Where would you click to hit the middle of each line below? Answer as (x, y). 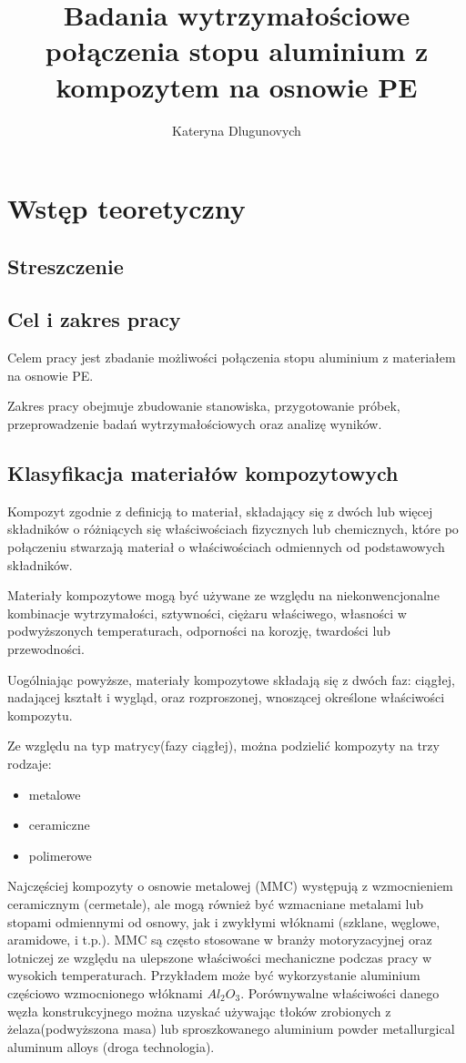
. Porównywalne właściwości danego (340, 992)
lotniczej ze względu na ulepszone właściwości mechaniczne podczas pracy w (220, 957)
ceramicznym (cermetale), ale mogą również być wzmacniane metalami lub (215, 903)
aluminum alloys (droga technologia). (111, 1046)
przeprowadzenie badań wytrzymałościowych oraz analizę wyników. (195, 424)
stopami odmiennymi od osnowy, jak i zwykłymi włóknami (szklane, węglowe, (224, 921)
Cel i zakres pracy (94, 319)
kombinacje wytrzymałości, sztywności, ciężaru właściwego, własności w (207, 613)
